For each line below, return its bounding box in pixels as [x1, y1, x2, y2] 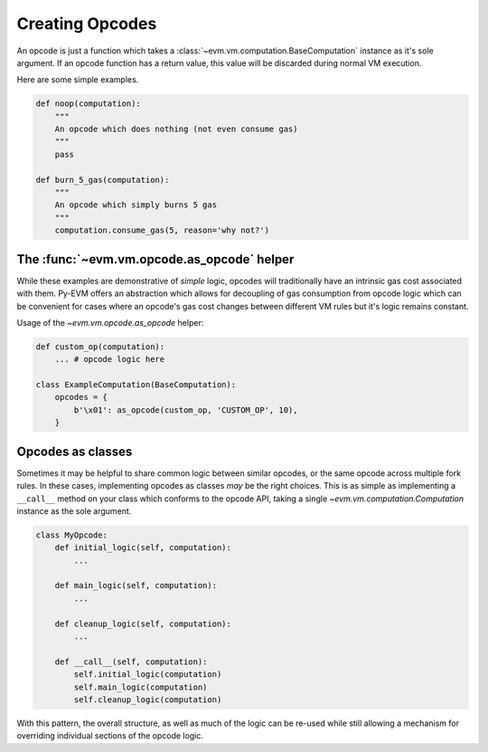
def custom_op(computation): [35, 341, 165, 352]
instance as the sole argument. [16, 505, 132, 516]
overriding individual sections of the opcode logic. [16, 730, 203, 741]
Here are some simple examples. [16, 74, 139, 85]
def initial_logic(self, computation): [54, 543, 232, 553]
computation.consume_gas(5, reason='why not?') [54, 225, 270, 235]
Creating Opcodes [16, 14, 157, 33]
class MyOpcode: [35, 529, 108, 540]
